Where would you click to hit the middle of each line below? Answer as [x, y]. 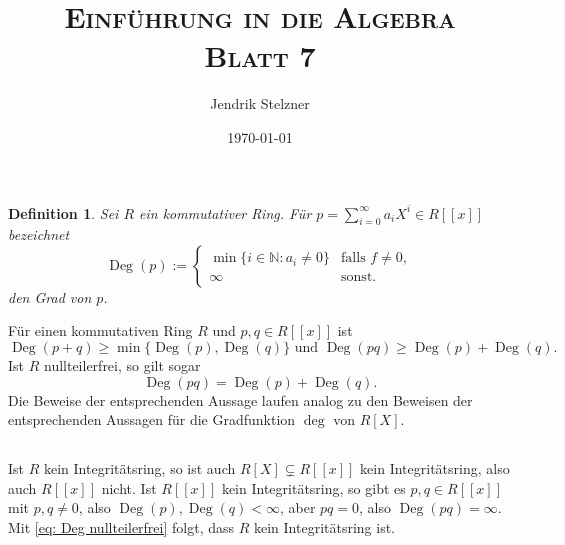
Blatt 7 [260, 55]
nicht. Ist [129, 487]
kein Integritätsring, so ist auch [139, 468]
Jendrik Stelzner [260, 103]
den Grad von [50, 296]
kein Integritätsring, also [435, 468]
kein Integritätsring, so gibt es [313, 487]
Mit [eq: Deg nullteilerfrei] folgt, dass [121, 527]
